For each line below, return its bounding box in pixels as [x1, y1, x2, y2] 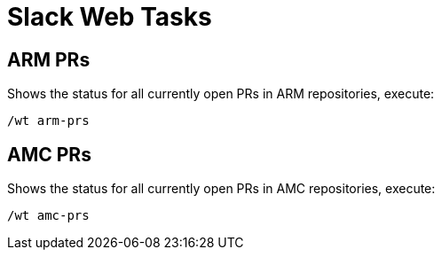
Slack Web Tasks [7, 2, 212, 32]
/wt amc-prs [7, 208, 90, 223]
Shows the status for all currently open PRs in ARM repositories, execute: [7, 86, 435, 102]
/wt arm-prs [7, 113, 90, 128]
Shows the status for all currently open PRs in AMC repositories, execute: [7, 181, 436, 197]
